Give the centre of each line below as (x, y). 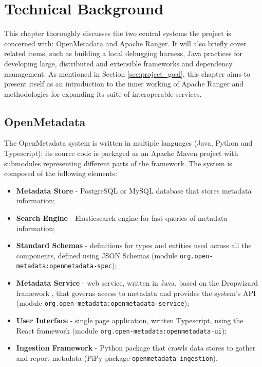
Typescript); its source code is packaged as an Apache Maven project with (121, 153)
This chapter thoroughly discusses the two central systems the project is (118, 33)
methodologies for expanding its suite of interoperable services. (103, 93)
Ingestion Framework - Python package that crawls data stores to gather (136, 348)
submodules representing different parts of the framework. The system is (118, 163)
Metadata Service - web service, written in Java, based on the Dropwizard (137, 283)
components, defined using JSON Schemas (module (97, 255)
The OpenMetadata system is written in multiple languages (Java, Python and (128, 143)
